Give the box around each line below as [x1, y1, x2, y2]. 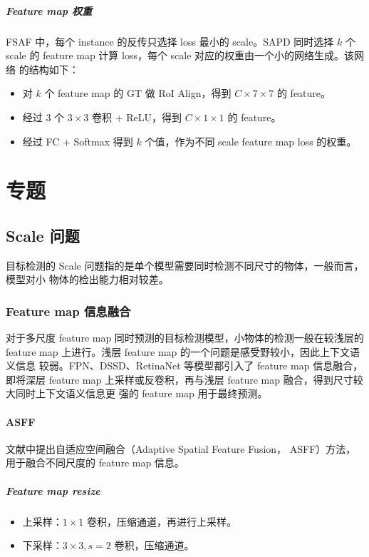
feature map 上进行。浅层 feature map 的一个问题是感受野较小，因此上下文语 [6, 344, 360, 359]
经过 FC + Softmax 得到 [22, 133, 133, 148]
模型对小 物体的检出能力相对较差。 [6, 272, 169, 287]
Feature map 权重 [6, 3, 92, 18]
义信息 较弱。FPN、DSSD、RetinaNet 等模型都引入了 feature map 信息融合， [6, 358, 363, 373]
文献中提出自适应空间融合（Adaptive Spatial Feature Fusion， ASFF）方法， [6, 441, 356, 456]
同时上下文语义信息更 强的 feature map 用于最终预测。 [15, 386, 268, 401]
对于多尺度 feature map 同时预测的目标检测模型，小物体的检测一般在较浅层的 [6, 330, 364, 345]
